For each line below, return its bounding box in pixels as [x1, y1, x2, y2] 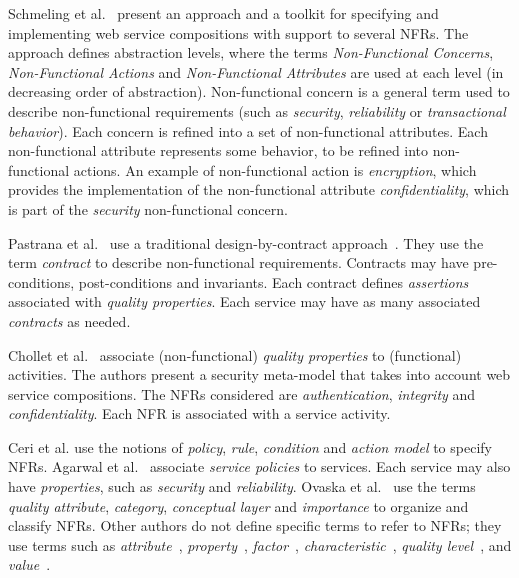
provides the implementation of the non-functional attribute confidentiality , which [8, 179, 510, 200]
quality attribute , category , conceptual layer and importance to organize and [8, 495, 469, 516]
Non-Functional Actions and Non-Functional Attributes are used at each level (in [8, 61, 504, 82]
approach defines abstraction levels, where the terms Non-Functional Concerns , [8, 42, 494, 63]
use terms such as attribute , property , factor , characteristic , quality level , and [8, 534, 512, 555]
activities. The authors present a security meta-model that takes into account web [8, 364, 511, 385]
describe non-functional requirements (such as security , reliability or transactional [8, 100, 506, 121]
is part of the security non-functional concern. [8, 198, 288, 219]
